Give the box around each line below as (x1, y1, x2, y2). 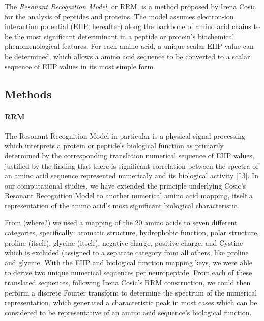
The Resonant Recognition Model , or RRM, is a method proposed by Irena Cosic (5, 1, 256, 11)
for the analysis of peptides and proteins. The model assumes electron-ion (5, 11, 234, 21)
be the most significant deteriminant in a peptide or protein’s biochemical (5, 31, 234, 41)
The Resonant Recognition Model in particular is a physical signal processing (5, 130, 246, 141)
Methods (5, 86, 52, 101)
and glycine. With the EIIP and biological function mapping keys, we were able (5, 257, 253, 267)
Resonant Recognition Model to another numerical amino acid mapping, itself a (5, 190, 253, 201)
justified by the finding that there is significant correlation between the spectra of (5, 160, 258, 171)
